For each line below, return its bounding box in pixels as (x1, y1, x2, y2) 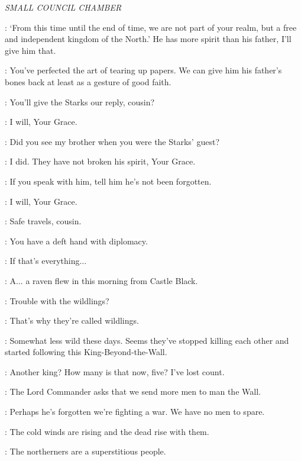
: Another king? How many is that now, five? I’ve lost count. (5, 365, 225, 378)
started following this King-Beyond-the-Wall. (5, 346, 167, 358)
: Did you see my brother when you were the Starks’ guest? (5, 135, 219, 147)
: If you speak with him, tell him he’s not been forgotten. (5, 175, 212, 187)
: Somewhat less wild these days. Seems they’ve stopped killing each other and (5, 334, 289, 346)
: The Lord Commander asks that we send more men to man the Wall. (5, 385, 261, 398)
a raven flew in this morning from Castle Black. (25, 274, 198, 286)
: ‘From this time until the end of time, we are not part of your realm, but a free (5, 21, 297, 33)
